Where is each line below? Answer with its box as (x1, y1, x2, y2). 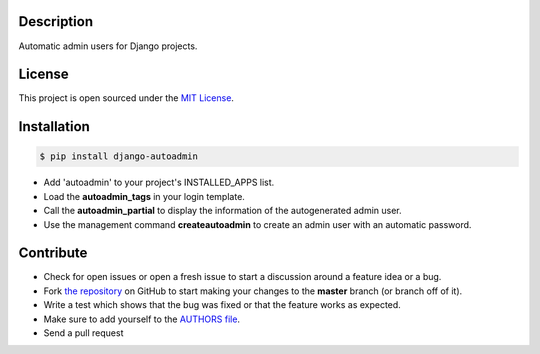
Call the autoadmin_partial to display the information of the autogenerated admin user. (43, 205, 402, 217)
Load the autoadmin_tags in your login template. (43, 190, 245, 202)
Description (18, 13, 94, 30)
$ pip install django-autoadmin (39, 151, 199, 162)
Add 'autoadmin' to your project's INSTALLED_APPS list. (43, 176, 275, 189)
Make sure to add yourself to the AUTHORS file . (43, 313, 240, 325)
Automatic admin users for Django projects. (18, 40, 198, 52)
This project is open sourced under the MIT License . (18, 92, 235, 104)
